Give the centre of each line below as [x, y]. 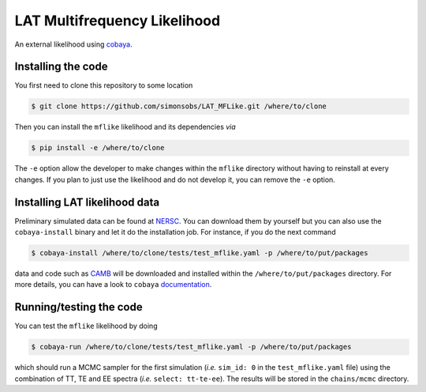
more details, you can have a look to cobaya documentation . [113, 285]
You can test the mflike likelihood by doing [86, 326]
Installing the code [61, 67]
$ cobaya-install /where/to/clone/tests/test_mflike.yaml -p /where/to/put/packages [200, 253]
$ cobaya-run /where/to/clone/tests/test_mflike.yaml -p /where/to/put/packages [191, 347]
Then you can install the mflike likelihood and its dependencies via [125, 127]
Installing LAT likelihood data [87, 202]
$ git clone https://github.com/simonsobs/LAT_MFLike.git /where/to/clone [179, 106]
